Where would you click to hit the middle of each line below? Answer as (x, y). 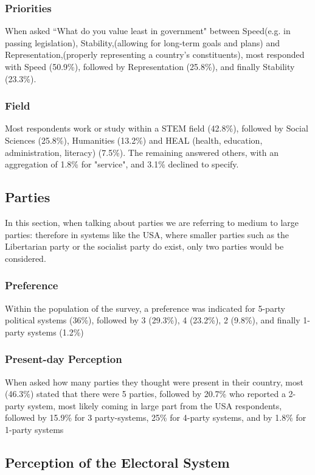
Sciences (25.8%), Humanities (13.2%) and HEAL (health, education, (134, 140)
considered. (26, 258)
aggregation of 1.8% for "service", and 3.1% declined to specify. (122, 164)
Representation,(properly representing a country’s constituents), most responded (155, 55)
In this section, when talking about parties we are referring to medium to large (152, 222)
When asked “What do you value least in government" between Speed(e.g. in (148, 31)
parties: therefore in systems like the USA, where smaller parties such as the (147, 234)
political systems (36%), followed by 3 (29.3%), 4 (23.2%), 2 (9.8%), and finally (153, 320)
